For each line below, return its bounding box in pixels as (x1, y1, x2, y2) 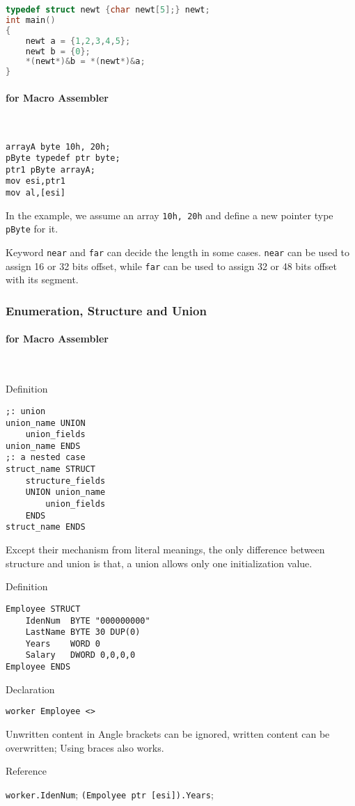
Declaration (6, 681, 55, 696)
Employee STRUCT (6, 603, 81, 614)
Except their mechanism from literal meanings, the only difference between (6, 542, 325, 557)
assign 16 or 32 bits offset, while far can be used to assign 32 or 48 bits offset (6, 258, 338, 273)
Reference (6, 764, 47, 778)
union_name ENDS (6, 441, 81, 451)
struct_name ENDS (6, 522, 86, 532)
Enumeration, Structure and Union (6, 301, 207, 319)
